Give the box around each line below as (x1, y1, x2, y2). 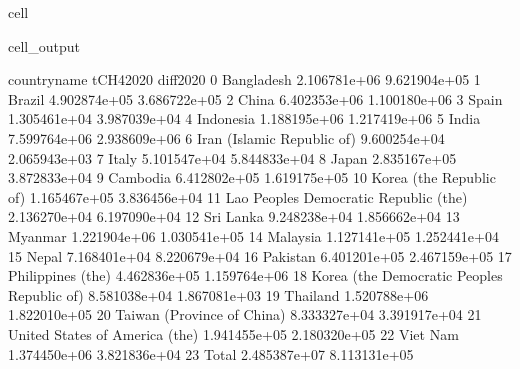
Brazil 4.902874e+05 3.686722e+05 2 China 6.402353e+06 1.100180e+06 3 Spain (8, 88, 503, 109)
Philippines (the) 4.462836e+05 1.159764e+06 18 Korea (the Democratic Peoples (8, 265, 503, 286)
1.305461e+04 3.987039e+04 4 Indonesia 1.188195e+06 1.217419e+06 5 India (8, 108, 481, 129)
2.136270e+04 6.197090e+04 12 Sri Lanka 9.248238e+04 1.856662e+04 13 (8, 206, 460, 227)
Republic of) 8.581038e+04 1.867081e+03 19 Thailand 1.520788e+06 (8, 284, 429, 305)
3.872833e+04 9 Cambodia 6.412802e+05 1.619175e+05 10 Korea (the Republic (8, 167, 496, 188)
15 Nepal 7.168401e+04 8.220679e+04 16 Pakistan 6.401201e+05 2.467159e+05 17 (8, 245, 512, 266)
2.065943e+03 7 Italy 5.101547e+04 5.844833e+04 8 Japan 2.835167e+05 (8, 147, 457, 168)
